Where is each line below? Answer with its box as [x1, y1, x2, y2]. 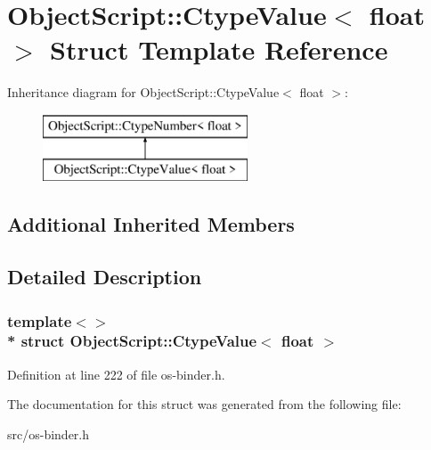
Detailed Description [7, 263, 202, 290]
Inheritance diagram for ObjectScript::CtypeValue [7, 83, 280, 102]
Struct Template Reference [50, 31, 388, 68]
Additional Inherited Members [7, 210, 295, 238]
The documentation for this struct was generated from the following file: [7, 395, 402, 413]
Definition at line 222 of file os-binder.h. [7, 364, 225, 383]
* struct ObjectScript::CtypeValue [7, 330, 257, 352]
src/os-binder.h [7, 424, 90, 443]
